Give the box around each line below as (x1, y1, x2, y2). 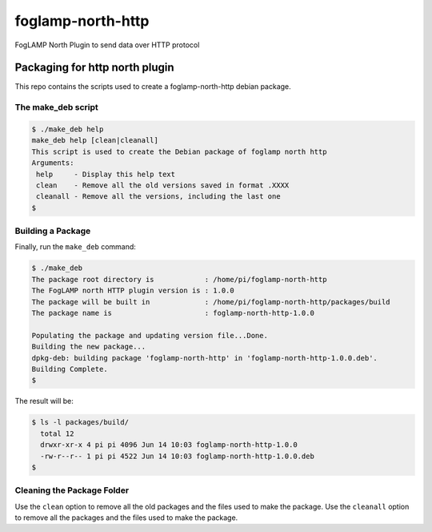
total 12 (40, 429, 74, 438)
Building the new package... (31, 342, 146, 352)
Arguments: (31, 159, 74, 167)
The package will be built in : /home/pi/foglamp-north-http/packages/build (31, 297, 391, 306)
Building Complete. (31, 365, 108, 373)
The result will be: (14, 397, 74, 406)
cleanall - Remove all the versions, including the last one (36, 192, 281, 201)
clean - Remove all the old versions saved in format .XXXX (36, 180, 290, 190)
